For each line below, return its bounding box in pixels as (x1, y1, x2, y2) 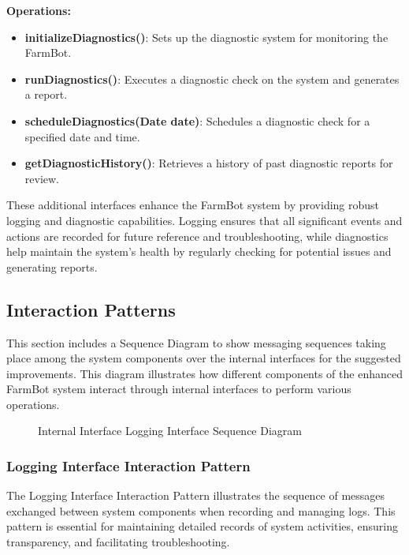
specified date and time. (24, 128, 140, 144)
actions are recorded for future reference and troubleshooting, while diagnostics (6, 227, 389, 244)
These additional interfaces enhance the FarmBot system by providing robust (6, 197, 380, 213)
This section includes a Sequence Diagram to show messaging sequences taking (6, 334, 386, 351)
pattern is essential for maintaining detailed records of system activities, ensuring (6, 518, 399, 534)
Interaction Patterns (6, 297, 176, 321)
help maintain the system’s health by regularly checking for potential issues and (6, 243, 392, 260)
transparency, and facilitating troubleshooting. (6, 534, 230, 550)
